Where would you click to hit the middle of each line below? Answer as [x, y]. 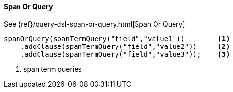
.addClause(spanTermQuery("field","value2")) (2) [125, 46]
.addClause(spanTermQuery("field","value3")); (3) [125, 54]
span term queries [53, 69]
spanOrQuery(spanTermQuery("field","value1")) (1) [117, 38]
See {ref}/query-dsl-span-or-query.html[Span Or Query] [95, 24]
